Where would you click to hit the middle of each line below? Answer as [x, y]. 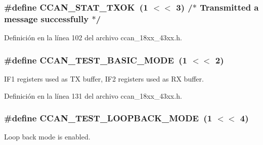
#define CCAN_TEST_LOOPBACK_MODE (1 [108, 118]
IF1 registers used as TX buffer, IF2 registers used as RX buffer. [104, 78]
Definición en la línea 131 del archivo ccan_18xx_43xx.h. [93, 95]
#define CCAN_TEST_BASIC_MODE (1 [96, 60]
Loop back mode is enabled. [47, 137]
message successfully [47, 18]
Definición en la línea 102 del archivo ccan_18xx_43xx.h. [93, 38]
